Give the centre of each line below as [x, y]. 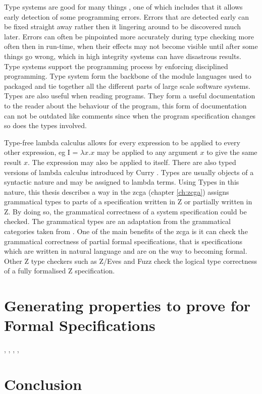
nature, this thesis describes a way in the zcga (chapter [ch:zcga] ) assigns [117, 191]
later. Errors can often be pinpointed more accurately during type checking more [129, 36]
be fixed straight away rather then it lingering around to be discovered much [123, 26]
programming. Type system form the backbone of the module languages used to [128, 76]
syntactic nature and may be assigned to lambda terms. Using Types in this [122, 182]
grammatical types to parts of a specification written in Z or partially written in [128, 202]
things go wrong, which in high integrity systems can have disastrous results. [123, 56]
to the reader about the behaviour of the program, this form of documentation [125, 105]
